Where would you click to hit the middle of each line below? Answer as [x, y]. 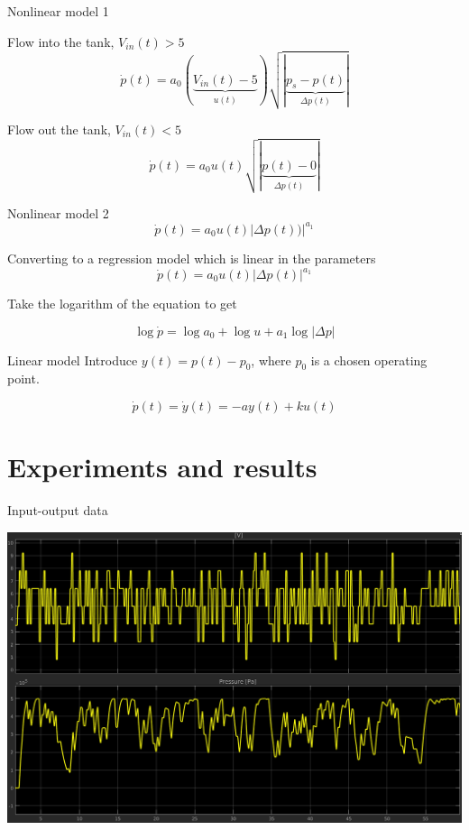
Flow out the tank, [59, 129]
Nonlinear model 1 [58, 11]
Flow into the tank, [61, 41]
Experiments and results [162, 467]
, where [271, 360]
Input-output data [58, 510]
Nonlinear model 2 [58, 212]
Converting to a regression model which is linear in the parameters [192, 258]
